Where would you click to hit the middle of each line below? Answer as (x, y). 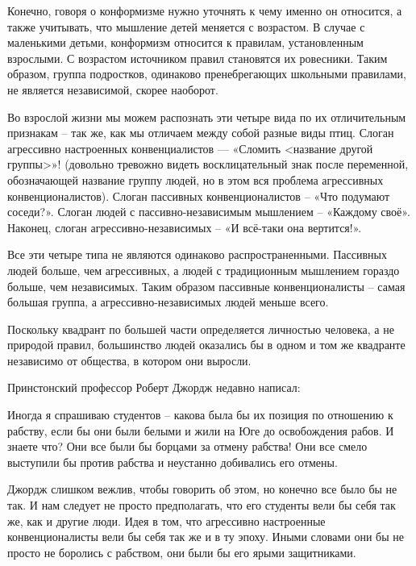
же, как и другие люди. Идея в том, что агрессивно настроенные (166, 520)
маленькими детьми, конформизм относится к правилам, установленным (185, 42)
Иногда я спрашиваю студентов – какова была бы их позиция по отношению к (200, 415)
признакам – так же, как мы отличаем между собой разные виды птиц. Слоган (201, 133)
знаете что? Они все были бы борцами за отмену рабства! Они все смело (187, 446)
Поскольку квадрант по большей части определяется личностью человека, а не (201, 329)
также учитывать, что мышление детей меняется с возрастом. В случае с (186, 26)
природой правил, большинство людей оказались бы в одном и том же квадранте (206, 345)
